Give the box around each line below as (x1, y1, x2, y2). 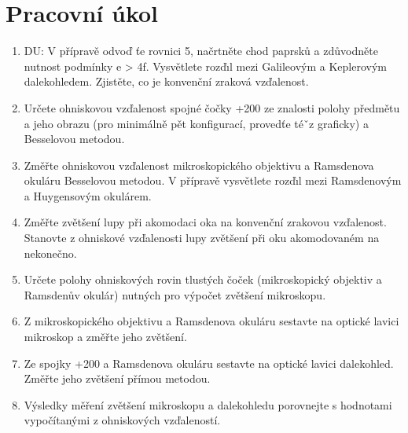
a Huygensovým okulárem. (24, 187, 152, 204)
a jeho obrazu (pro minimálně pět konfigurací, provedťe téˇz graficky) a (24, 115, 369, 131)
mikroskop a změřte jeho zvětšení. (24, 328, 187, 345)
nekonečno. (24, 244, 77, 261)
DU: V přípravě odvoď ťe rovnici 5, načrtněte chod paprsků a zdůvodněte (24, 42, 378, 59)
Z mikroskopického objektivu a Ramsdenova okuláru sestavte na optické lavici (24, 313, 399, 329)
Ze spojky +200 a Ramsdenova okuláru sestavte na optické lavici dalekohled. (24, 354, 394, 371)
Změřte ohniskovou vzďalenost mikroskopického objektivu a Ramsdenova (24, 156, 374, 173)
